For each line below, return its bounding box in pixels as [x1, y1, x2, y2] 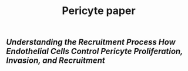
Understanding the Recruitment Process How [6, 37, 176, 48]
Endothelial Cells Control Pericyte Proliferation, [6, 46, 183, 56]
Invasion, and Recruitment [6, 56, 106, 66]
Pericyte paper [61, 4, 136, 18]
